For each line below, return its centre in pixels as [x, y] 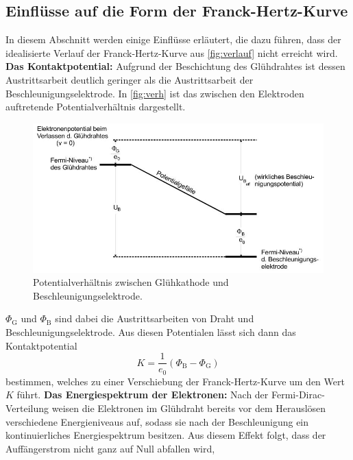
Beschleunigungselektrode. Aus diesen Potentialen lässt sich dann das [151, 332]
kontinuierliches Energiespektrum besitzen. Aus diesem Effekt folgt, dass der [166, 435]
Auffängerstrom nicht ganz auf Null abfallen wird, [110, 448]
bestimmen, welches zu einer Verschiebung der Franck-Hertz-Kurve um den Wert [175, 381]
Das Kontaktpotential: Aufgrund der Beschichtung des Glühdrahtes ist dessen [175, 66]
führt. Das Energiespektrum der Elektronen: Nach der [143, 395]
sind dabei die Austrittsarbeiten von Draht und [155, 318]
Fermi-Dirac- [298, 395]
